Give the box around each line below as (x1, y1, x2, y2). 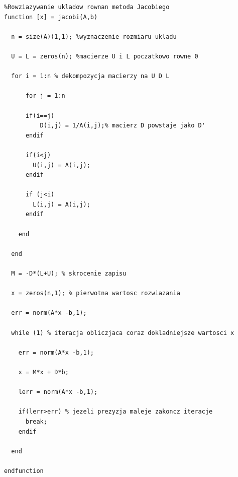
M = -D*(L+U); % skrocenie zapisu (11, 270, 127, 278)
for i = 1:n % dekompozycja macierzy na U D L (11, 73, 170, 80)
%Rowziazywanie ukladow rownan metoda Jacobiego (4, 4, 170, 11)
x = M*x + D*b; (18, 368, 69, 376)
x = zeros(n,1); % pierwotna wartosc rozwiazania (11, 290, 180, 297)
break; (25, 418, 47, 425)
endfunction (4, 467, 44, 474)
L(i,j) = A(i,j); (33, 200, 90, 208)
